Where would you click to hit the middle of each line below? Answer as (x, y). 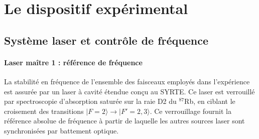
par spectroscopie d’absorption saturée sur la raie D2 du (90, 101)
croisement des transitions (44, 111)
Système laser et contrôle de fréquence (106, 40)
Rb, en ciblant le (210, 101)
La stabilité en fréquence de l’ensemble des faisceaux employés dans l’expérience (127, 81)
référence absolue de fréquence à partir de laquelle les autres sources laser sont (124, 121)
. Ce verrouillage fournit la (190, 111)
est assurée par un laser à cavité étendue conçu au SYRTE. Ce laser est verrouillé (129, 91)
